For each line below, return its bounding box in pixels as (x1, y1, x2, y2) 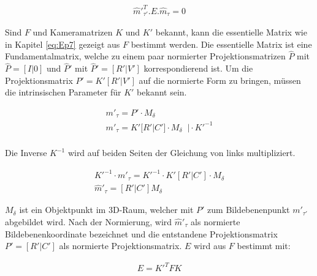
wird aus (193, 239, 226, 252)
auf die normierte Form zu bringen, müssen (139, 73, 301, 86)
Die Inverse (5, 146, 47, 159)
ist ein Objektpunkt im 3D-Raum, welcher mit (19, 203, 194, 216)
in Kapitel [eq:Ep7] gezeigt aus (5, 37, 120, 50)
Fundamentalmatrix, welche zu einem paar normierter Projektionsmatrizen (5, 50, 286, 62)
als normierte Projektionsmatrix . (59, 239, 182, 252)
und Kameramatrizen (32, 25, 113, 38)
